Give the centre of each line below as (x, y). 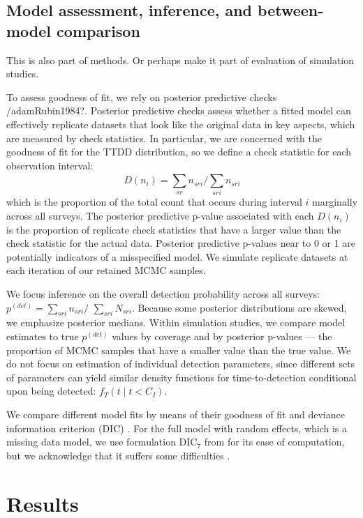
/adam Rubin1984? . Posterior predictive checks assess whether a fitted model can (179, 111)
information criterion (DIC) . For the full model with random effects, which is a (177, 428)
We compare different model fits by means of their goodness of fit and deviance (176, 414)
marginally (335, 202)
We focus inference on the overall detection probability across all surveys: (163, 294)
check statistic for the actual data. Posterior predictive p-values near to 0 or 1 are (181, 243)
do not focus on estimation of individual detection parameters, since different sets (181, 364)
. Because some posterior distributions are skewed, (239, 307)
